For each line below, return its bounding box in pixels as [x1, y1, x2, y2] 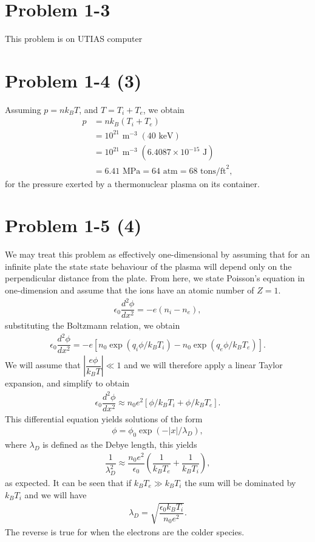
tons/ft [200, 166, 226, 176]
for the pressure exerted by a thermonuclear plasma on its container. [5, 177, 260, 190]
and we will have [24, 488, 87, 501]
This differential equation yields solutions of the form [5, 412, 203, 425]
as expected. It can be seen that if [5, 476, 132, 489]
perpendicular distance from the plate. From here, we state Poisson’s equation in [5, 272, 305, 284]
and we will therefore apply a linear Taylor [124, 358, 283, 371]
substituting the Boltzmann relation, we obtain [5, 319, 180, 332]
